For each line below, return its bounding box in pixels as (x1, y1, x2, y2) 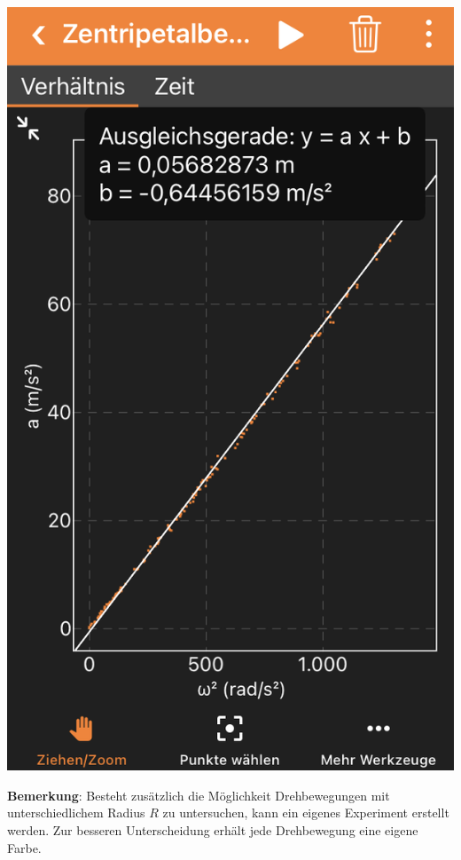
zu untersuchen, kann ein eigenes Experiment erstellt (162, 803, 449, 822)
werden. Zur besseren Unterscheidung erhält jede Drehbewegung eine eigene (7, 820, 418, 839)
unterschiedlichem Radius (7, 803, 145, 822)
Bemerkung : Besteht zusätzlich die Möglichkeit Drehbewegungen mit (7, 785, 390, 804)
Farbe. (7, 838, 42, 856)
